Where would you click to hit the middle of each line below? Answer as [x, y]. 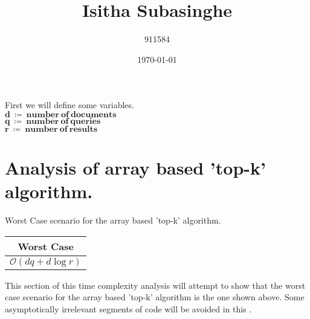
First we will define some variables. [69, 105]
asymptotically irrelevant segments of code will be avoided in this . [128, 309]
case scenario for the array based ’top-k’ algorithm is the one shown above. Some [155, 297]
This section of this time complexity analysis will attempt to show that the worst [155, 285]
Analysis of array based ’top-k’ [135, 168]
